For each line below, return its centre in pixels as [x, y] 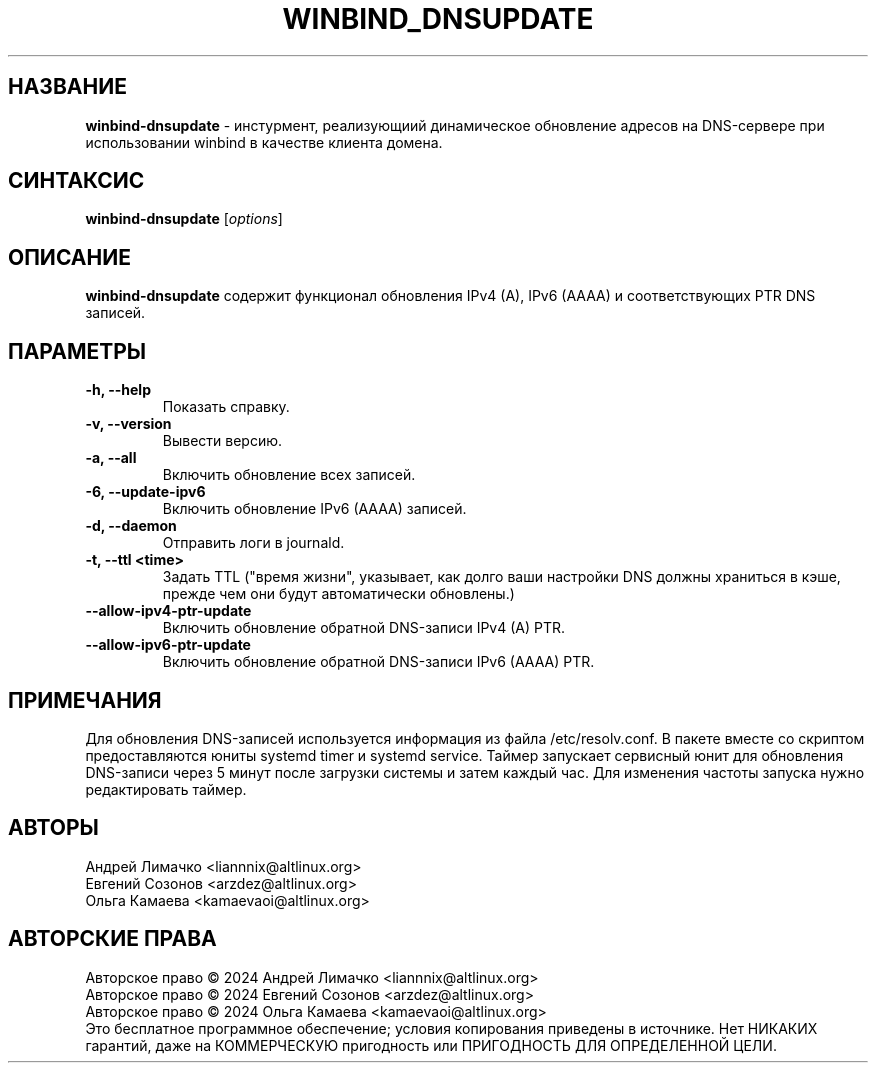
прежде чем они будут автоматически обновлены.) [338, 594]
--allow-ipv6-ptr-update [168, 645]
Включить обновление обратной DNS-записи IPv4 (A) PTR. [364, 628]
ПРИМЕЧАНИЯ [85, 700]
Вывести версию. [222, 441]
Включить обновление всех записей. [289, 475]
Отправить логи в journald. [253, 543]
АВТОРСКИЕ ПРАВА [112, 939]
